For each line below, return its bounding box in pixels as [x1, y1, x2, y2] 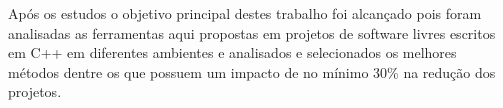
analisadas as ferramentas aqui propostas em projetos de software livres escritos [8, 22, 496, 43]
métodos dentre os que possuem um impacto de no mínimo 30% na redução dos [8, 61, 496, 82]
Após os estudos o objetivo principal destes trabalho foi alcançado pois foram [8, 3, 482, 23]
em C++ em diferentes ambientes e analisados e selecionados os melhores [8, 42, 457, 63]
